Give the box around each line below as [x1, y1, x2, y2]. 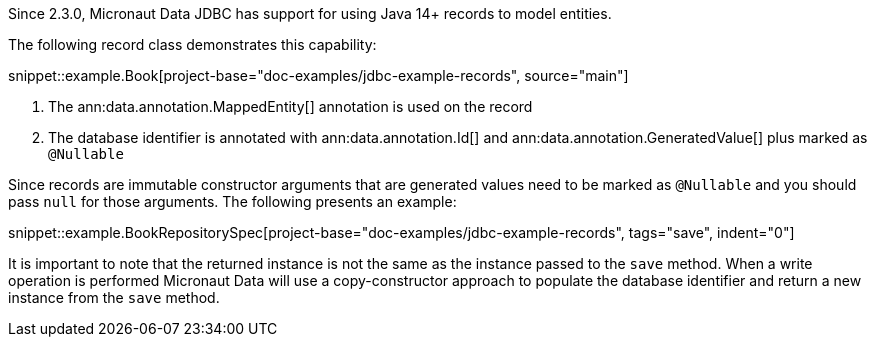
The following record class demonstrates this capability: [8, 36, 377, 53]
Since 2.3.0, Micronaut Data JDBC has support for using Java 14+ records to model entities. [8, 5, 612, 22]
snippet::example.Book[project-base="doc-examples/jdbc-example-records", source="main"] [8, 67, 629, 84]
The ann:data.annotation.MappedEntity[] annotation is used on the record [48, 98, 533, 115]
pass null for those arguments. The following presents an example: [8, 193, 457, 210]
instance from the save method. [8, 289, 220, 306]
